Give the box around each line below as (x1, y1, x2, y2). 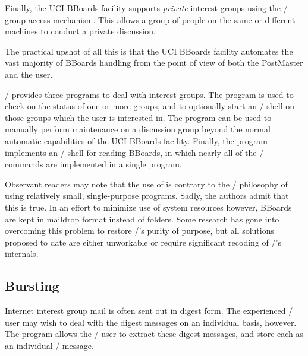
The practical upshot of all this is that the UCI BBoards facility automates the (5, 44, 293, 57)
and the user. (5, 68, 53, 80)
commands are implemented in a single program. (5, 158, 182, 170)
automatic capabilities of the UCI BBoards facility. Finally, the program (5, 134, 268, 147)
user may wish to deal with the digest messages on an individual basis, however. (5, 316, 297, 328)
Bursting (5, 276, 59, 295)
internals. (5, 247, 39, 260)
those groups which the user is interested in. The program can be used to (5, 111, 272, 123)
